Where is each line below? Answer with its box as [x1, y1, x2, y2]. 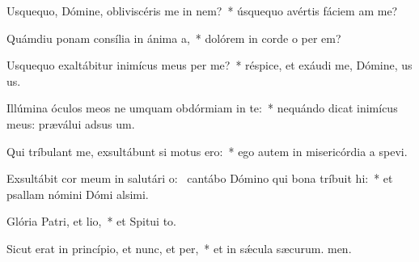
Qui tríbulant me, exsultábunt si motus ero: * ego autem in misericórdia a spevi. [6, 142, 408, 159]
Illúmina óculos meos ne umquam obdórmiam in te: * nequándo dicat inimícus [6, 99, 398, 116]
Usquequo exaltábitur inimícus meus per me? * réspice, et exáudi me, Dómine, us [6, 57, 413, 74]
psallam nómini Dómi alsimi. [6, 185, 149, 202]
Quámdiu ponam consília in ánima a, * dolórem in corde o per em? [6, 29, 341, 46]
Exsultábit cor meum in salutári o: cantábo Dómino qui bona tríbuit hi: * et [6, 170, 393, 187]
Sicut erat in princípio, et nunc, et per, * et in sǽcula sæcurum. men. [6, 239, 352, 256]
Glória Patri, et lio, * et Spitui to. [6, 213, 177, 230]
